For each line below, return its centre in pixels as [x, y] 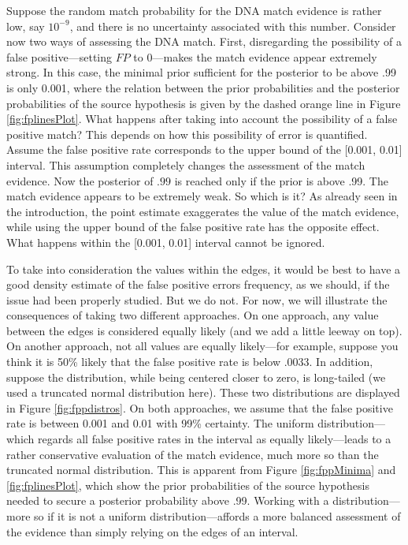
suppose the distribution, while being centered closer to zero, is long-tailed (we [196, 377]
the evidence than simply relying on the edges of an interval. [152, 531]
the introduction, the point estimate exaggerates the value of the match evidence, [203, 211]
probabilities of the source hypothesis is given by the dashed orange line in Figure [204, 103]
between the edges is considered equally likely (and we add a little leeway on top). [204, 330]
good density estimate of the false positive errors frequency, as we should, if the [198, 284]
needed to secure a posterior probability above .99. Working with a [168, 500]
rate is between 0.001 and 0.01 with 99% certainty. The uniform [160, 423]
